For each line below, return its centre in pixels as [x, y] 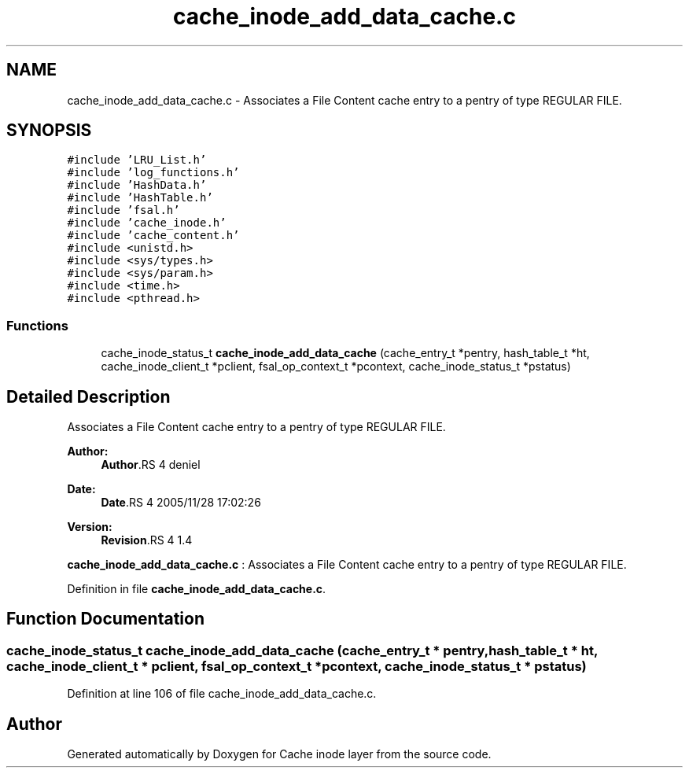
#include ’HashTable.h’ [140, 198]
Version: [90, 527]
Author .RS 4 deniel [151, 465]
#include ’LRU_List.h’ [137, 160]
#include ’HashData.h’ [137, 185]
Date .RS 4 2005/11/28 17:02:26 [181, 503]
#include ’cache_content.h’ [153, 236]
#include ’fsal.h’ [123, 210]
